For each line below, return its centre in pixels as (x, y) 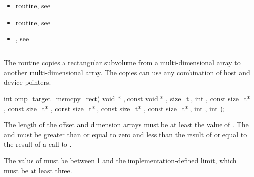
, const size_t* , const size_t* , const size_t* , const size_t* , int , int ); (114, 108)
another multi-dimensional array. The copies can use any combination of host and (127, 72)
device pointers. (28, 82)
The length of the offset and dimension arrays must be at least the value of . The (126, 125)
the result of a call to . (38, 144)
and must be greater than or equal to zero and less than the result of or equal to (126, 134)
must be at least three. (38, 170)
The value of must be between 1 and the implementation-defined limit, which (120, 160)
